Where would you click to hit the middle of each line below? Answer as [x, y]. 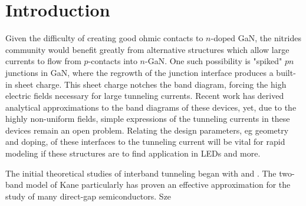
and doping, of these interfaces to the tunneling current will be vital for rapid [145, 142]
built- [286, 72]
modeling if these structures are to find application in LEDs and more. [133, 153]
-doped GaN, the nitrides [256, 38]
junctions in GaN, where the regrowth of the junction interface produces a [139, 72]
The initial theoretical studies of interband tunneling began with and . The [141, 173]
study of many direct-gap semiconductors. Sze [88, 196]
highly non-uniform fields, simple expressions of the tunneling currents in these [148, 119]
